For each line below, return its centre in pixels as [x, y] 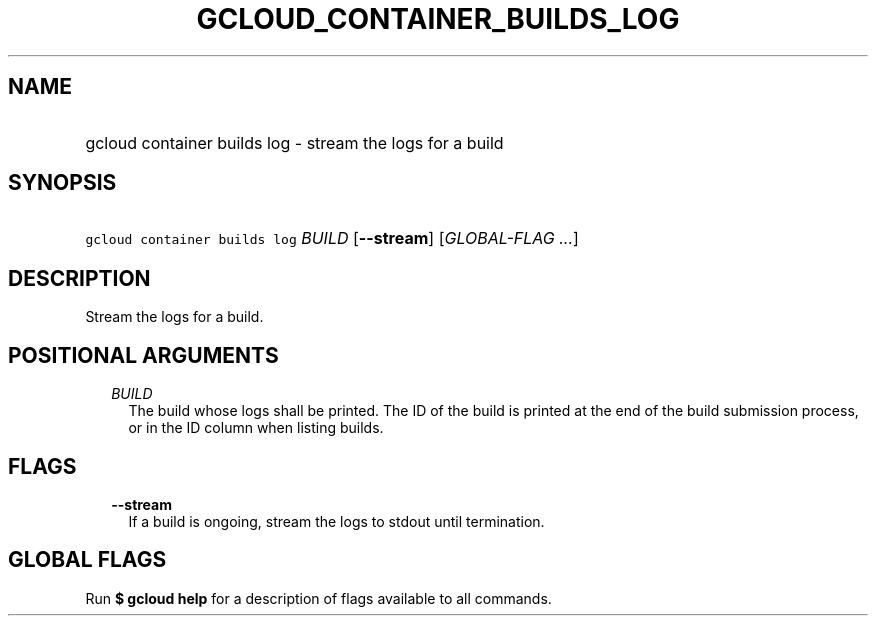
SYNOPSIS [62, 183]
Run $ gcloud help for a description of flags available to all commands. [318, 598]
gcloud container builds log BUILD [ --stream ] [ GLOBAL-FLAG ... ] [332, 238]
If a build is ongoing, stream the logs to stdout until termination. [336, 521]
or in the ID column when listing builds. [256, 428]
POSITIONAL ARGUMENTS [143, 355]
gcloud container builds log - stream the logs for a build [294, 142]
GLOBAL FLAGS [87, 560]
